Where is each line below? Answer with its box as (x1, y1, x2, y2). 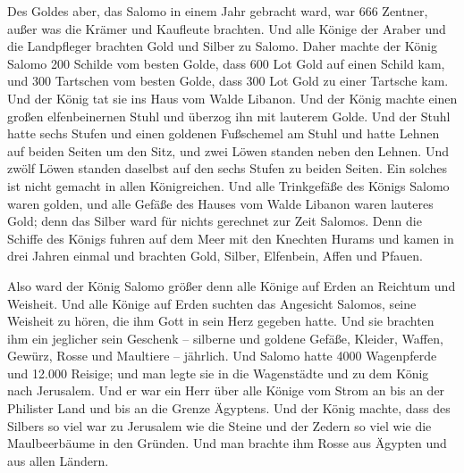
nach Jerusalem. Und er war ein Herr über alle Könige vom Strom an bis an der (7, 381, 445, 400)
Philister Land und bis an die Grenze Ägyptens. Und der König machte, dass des (7, 399, 451, 418)
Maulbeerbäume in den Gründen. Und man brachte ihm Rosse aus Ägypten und (7, 434, 447, 452)
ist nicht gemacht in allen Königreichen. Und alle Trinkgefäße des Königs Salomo (7, 176, 450, 195)
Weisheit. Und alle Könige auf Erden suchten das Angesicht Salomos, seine (7, 294, 417, 312)
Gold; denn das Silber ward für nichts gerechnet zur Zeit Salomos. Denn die (7, 212, 422, 230)
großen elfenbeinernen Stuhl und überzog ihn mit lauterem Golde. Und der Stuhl (7, 106, 451, 125)
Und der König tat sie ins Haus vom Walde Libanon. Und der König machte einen (7, 88, 458, 107)
